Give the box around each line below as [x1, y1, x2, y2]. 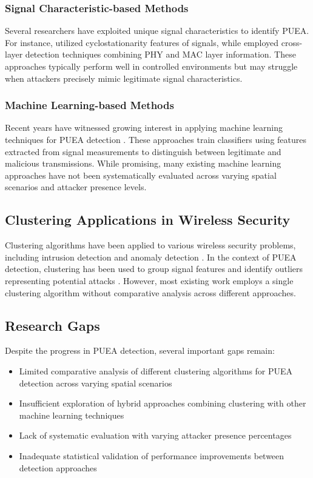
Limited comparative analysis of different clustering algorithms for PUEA [19, 364, 293, 377]
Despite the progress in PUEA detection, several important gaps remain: [5, 344, 275, 357]
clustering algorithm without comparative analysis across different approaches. [5, 286, 296, 299]
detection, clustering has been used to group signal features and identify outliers [5, 262, 303, 275]
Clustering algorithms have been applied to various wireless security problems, [5, 239, 296, 251]
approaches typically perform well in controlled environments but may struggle [5, 60, 298, 72]
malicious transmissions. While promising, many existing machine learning [5, 157, 281, 170]
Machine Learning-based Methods [5, 98, 174, 113]
